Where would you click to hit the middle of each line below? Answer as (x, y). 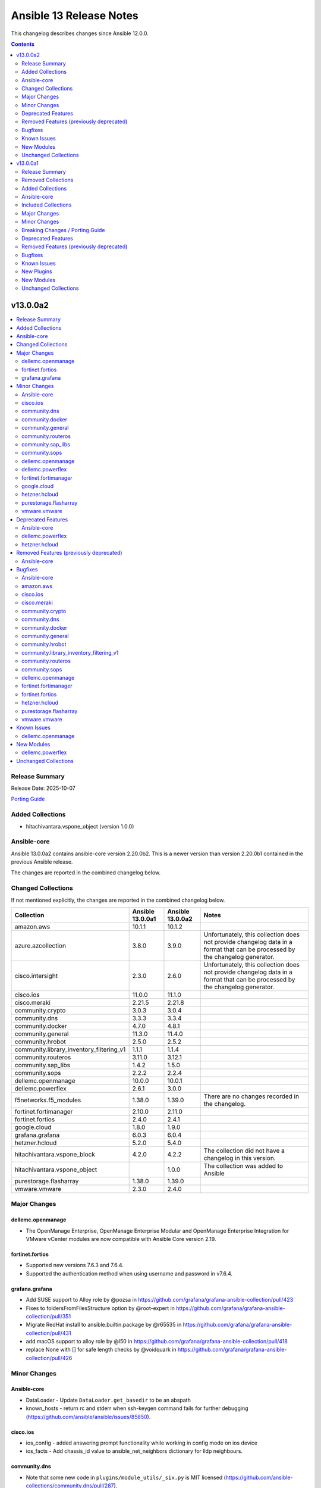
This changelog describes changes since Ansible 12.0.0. (80, 33)
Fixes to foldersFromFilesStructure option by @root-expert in (100, 1308)
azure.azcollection (40, 945)
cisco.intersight (36, 976)
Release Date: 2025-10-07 (43, 788)
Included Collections (47, 205)
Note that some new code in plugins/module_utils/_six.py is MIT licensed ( (126, 1477)
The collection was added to (243, 1166)
